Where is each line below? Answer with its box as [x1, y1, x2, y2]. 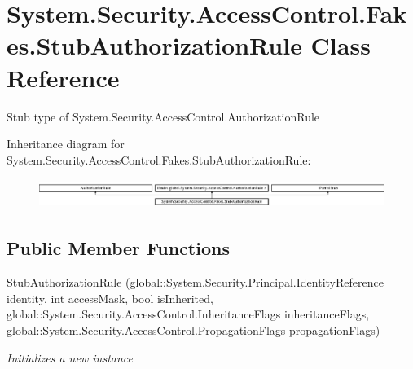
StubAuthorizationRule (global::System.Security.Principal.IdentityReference [7, 274, 384, 291]
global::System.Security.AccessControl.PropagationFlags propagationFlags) [7, 321, 380, 338]
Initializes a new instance [7, 349, 133, 366]
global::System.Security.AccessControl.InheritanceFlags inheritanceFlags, [7, 305, 370, 323]
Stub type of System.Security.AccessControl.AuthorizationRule [7, 108, 320, 125]
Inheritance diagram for [7, 135, 125, 152]
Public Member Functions [7, 235, 230, 261]
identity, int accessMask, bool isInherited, [7, 289, 213, 306]
